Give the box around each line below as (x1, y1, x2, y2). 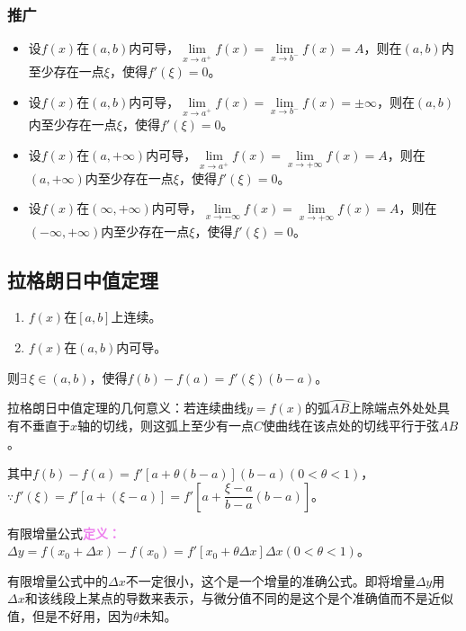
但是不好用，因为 (31, 607, 133, 626)
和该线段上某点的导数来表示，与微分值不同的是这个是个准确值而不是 (24, 589, 428, 608)
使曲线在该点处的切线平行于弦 (263, 415, 440, 434)
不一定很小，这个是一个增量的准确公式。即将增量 (125, 571, 416, 590)
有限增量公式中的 (7, 571, 108, 590)
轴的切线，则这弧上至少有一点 (77, 415, 255, 434)
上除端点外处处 (349, 398, 438, 417)
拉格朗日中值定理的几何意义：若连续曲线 (7, 398, 246, 417)
